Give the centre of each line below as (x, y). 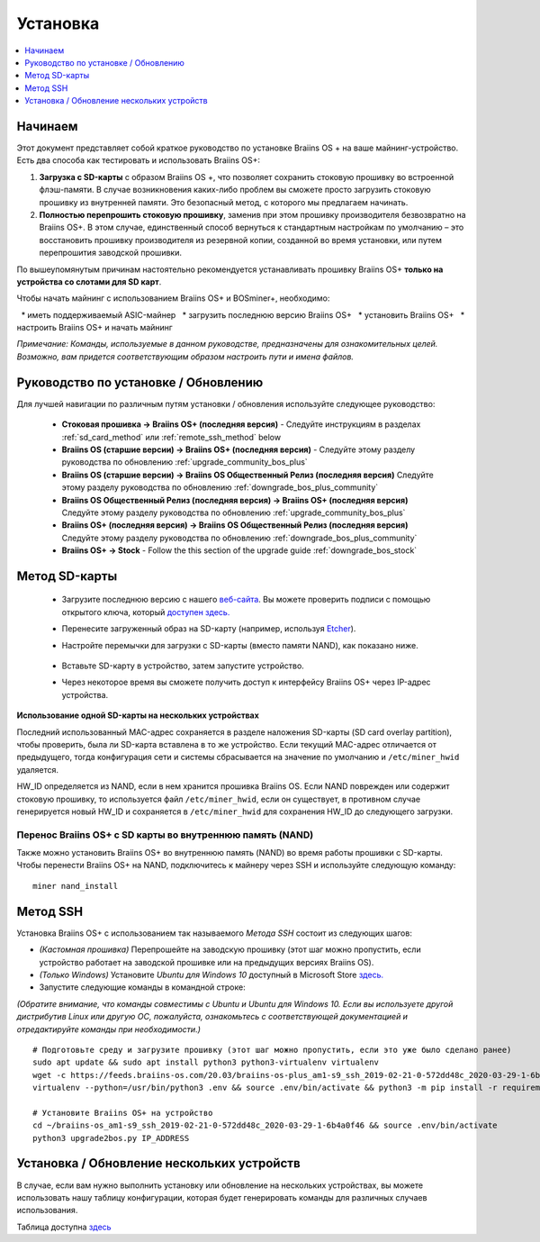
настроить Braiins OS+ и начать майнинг (94, 328)
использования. (47, 1210)
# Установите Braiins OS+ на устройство (123, 1113)
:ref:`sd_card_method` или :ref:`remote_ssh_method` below (171, 437)
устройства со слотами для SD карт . (89, 281)
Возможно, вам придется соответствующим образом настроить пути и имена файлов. (185, 357)
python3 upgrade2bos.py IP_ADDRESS (111, 1138)
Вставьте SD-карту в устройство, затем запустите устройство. (183, 666)
